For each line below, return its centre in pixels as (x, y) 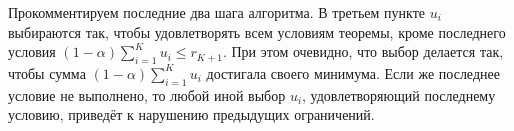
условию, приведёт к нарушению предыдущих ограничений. (191, 114)
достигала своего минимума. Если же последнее (353, 72)
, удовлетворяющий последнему (399, 94)
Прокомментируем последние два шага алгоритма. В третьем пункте (216, 12)
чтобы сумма (47, 72)
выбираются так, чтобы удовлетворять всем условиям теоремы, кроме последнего (257, 31)
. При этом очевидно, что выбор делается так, (363, 51)
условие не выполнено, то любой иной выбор (147, 94)
